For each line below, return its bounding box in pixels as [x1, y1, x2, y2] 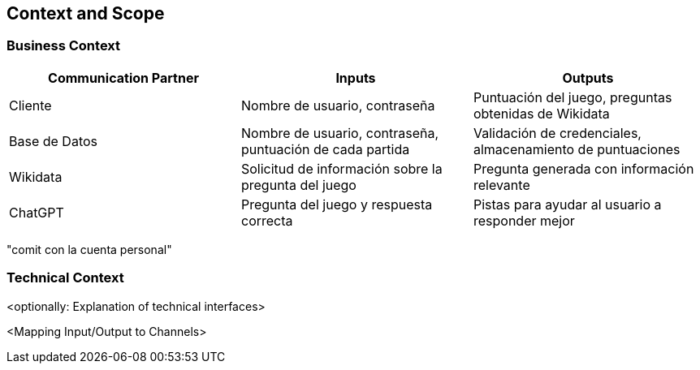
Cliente [9, 97, 52, 114]
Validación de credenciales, [473, 124, 642, 141]
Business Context [6, 37, 121, 54]
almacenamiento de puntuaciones [473, 140, 681, 157]
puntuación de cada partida [240, 140, 410, 157]
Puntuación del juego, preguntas [473, 88, 672, 105]
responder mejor [473, 212, 575, 229]
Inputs [335, 69, 376, 86]
